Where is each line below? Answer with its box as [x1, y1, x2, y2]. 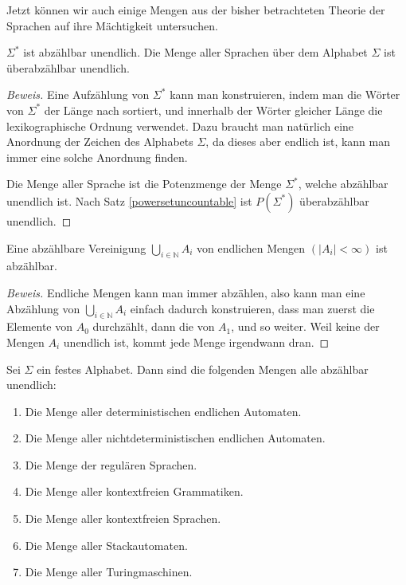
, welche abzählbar [298, 175, 388, 192]
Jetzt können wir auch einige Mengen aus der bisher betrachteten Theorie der [6, 2, 385, 18]
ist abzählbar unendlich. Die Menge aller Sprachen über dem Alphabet [23, 44, 368, 61]
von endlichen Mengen [196, 239, 306, 256]
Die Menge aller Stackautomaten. [25, 536, 188, 553]
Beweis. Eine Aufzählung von [6, 86, 150, 103]
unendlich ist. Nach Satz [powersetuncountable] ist [6, 192, 252, 209]
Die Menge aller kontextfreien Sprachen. [25, 510, 221, 527]
